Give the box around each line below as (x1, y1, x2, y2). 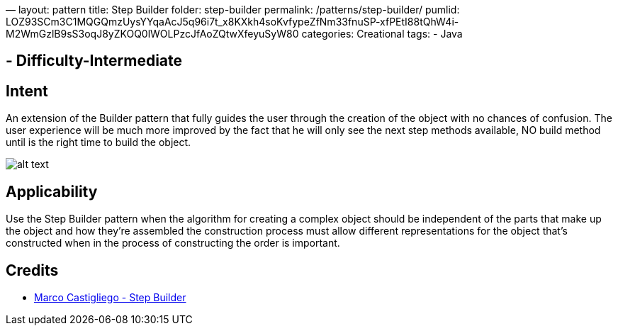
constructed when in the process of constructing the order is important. (6, 237, 340, 249)
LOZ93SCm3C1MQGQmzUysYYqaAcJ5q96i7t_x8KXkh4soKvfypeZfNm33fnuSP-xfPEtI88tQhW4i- (6, 16, 459, 28)
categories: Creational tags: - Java (301, 28, 463, 40)
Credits (6, 261, 59, 279)
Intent (6, 82, 48, 100)
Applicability (6, 182, 98, 201)
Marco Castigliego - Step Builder (34, 291, 186, 303)
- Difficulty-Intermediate (6, 52, 183, 70)
